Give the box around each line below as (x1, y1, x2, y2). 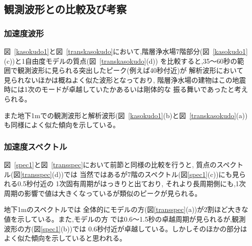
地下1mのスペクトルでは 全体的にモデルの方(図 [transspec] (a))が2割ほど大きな (4, 204, 249, 214)
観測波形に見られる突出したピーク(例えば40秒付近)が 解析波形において (17, 65, 244, 75)
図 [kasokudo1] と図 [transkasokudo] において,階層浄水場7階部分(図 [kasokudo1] (4, 46, 248, 56)
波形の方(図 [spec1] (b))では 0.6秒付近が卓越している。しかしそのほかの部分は (4, 223, 247, 233)
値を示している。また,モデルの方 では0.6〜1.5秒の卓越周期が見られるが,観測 (4, 213, 246, 224)
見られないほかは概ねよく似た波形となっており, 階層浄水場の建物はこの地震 (4, 74, 246, 85)
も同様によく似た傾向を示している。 (4, 120, 120, 130)
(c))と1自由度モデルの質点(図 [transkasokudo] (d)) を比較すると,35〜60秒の (4, 55, 237, 66)
